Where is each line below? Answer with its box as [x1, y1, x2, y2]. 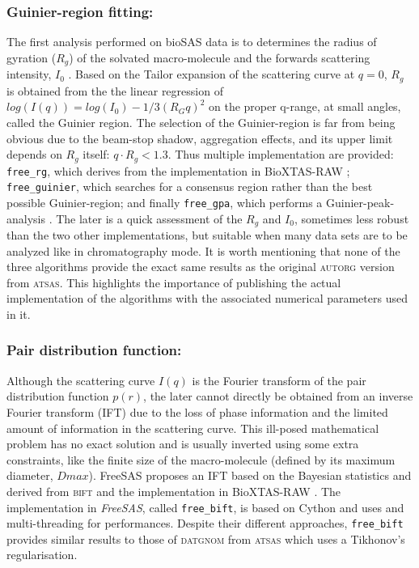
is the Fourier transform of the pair [192, 371, 366, 388]
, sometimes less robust [294, 210, 409, 227]
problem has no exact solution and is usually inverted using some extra [6, 435, 359, 452]
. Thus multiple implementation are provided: [167, 146, 394, 163]
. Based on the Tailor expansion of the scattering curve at [68, 66, 355, 83]
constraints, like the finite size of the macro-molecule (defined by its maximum [6, 451, 396, 468]
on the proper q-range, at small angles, [209, 98, 401, 115]
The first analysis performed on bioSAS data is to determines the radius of [6, 33, 377, 50]
